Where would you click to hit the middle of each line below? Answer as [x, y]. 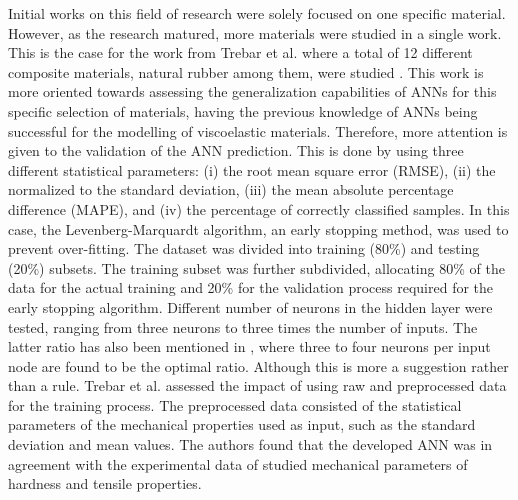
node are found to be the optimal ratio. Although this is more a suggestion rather [258, 365]
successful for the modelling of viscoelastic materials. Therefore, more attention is [258, 130]
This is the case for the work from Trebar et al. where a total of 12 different [240, 52]
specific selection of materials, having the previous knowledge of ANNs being [243, 110]
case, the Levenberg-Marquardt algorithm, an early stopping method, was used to [258, 228]
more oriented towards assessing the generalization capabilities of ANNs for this [252, 91]
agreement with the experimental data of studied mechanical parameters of [238, 463]
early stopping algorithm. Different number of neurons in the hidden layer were [250, 306]
